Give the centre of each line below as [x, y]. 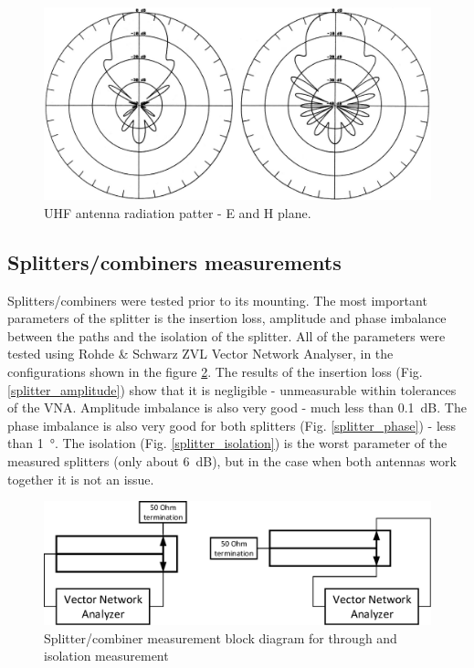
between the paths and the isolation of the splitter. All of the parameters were [226, 335]
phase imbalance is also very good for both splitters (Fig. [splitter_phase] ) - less [232, 425]
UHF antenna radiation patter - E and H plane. [178, 212]
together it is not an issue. [81, 479]
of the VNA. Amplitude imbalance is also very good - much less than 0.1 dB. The [237, 407]
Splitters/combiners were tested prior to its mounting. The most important [217, 300]
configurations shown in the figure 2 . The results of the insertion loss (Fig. [215, 371]
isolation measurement [106, 656]
